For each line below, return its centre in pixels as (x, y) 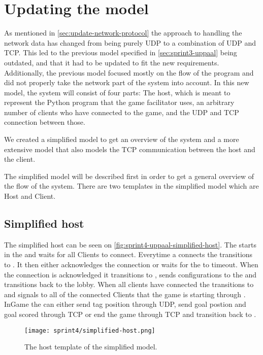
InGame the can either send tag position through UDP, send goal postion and (125, 304)
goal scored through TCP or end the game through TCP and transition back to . (130, 314)
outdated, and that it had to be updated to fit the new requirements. (112, 62)
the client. (20, 159)
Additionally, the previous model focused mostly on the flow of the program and (129, 72)
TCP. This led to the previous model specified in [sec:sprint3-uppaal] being (121, 52)
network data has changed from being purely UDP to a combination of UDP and (130, 42)
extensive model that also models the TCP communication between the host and (130, 149)
